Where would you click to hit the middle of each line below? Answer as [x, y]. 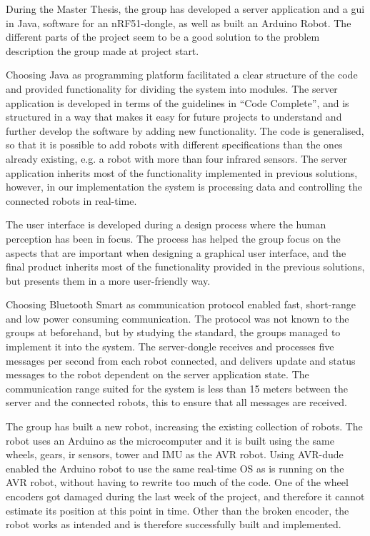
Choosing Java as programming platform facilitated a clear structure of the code [182, 75]
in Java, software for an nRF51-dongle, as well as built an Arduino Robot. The [179, 22]
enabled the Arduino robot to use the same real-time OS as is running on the [175, 468]
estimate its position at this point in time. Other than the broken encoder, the [177, 510]
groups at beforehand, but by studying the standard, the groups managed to [173, 332]
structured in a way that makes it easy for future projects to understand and [174, 117]
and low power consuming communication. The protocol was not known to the [177, 318]
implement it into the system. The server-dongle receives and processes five [170, 347]
